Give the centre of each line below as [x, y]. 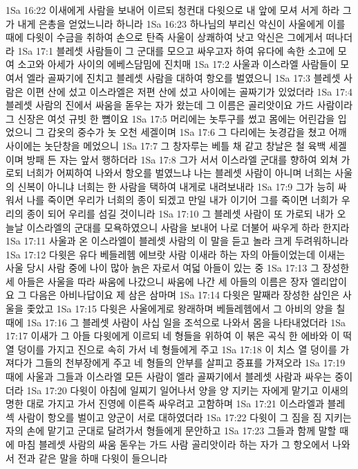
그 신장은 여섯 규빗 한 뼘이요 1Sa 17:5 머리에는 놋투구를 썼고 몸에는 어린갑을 [170, 118]
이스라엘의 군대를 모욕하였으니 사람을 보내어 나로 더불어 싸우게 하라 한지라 [188, 227]
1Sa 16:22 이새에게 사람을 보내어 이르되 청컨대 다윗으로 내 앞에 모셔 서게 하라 [173, 10]
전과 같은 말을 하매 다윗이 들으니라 [93, 458]
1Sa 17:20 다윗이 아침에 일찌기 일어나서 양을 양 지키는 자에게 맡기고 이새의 [188, 390]
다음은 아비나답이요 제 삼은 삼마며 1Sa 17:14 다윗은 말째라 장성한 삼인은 [185, 295]
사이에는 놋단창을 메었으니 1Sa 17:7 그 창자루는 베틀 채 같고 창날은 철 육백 [166, 145]
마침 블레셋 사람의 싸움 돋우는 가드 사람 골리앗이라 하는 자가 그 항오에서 [173, 444]
